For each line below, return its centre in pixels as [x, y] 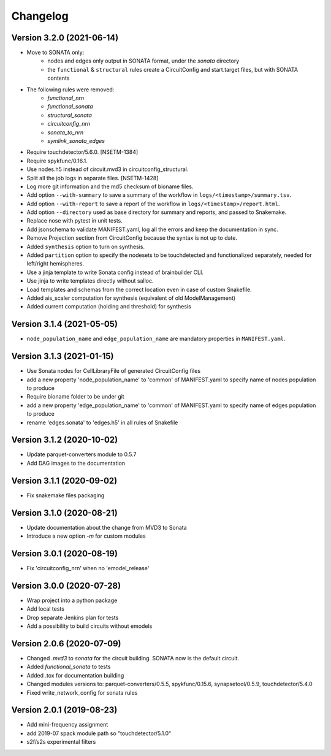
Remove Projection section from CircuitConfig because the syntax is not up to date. [132, 238]
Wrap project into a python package [72, 600]
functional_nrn [66, 98]
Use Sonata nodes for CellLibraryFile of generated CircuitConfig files [114, 371]
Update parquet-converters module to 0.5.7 [82, 454]
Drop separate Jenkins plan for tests [73, 617]
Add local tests [45, 609]
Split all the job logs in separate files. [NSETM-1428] [93, 178]
